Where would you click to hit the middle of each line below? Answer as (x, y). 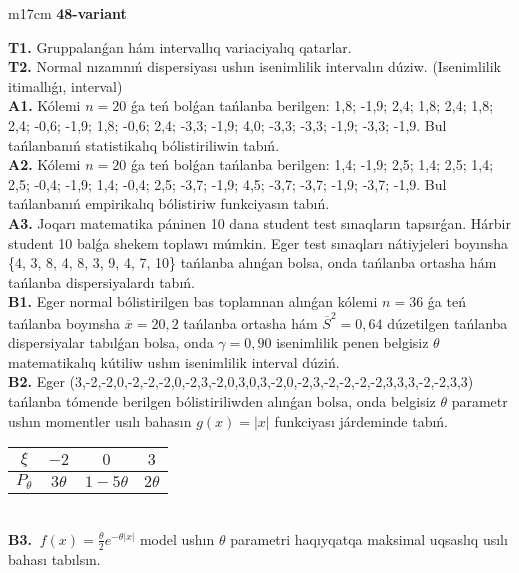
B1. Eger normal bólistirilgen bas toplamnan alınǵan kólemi (193, 301)
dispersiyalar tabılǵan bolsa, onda (111, 342)
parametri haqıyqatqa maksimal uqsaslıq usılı (369, 538)
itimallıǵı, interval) (65, 85)
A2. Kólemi (44, 164)
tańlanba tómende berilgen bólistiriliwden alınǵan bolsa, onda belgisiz (222, 401)
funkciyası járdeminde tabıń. (361, 420)
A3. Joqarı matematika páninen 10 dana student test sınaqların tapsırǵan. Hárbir (259, 222)
